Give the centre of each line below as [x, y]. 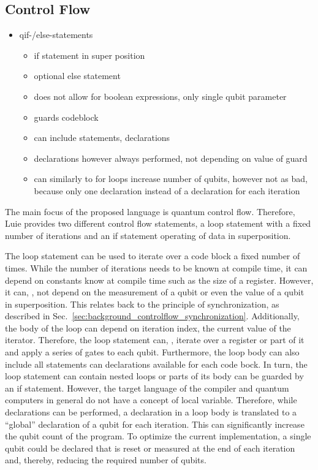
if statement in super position [89, 55]
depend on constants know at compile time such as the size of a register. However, [159, 280]
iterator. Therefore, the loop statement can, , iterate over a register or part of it [155, 340]
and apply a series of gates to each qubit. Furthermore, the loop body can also [152, 352]
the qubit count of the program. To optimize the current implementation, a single [158, 436]
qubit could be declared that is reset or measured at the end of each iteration [150, 448]
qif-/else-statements [56, 35]
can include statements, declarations [102, 138]
